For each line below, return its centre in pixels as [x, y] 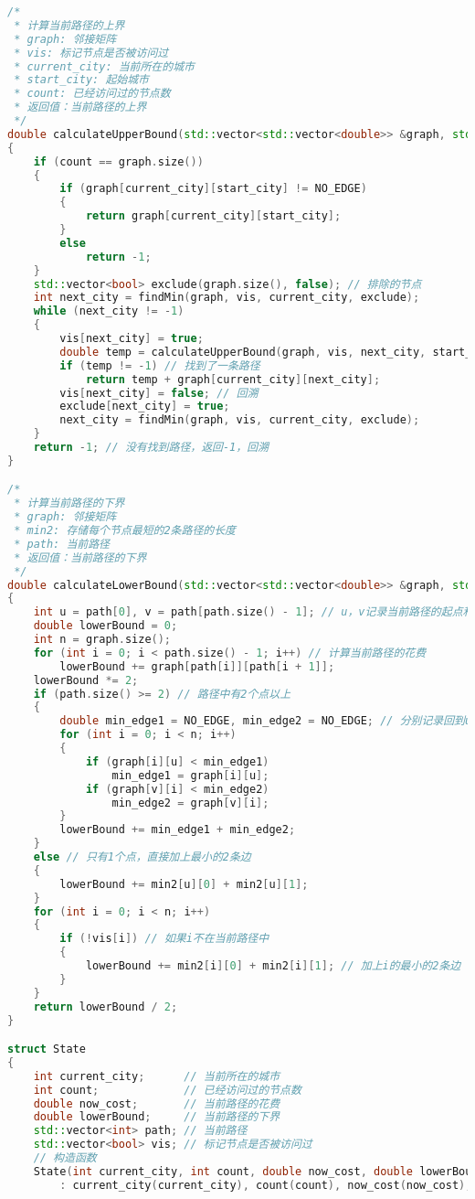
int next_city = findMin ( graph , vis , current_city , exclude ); [227, 298]
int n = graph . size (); [102, 640]
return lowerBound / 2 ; [106, 1006]
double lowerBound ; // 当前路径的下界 [157, 1117]
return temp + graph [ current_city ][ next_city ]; [233, 379]
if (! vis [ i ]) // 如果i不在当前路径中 [164, 939]
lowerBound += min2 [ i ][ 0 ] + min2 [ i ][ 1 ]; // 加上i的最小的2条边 [273, 966]
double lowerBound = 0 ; [106, 626]
